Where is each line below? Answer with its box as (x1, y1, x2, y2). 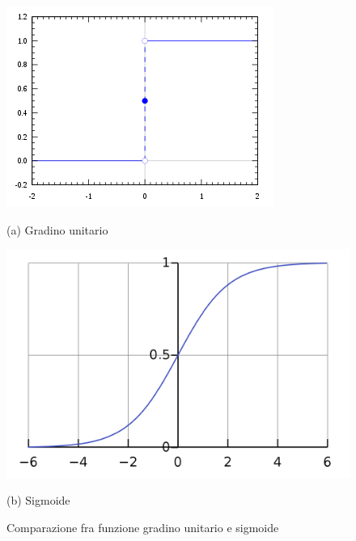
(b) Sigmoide (6, 492, 70, 509)
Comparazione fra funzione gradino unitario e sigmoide (6, 518, 279, 535)
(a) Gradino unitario (6, 221, 108, 238)
